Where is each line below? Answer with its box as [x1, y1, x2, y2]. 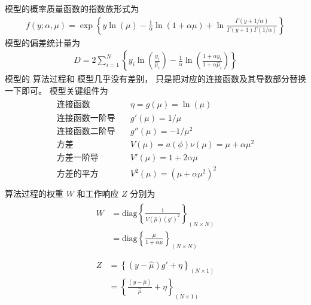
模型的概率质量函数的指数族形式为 [5, 2, 139, 14]
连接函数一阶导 [56, 114, 115, 123]
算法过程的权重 [5, 187, 63, 200]
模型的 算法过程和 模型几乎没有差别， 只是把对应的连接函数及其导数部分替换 [5, 72, 306, 85]
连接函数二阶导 [56, 127, 115, 136]
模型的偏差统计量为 [5, 36, 80, 48]
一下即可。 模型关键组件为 [5, 84, 108, 96]
